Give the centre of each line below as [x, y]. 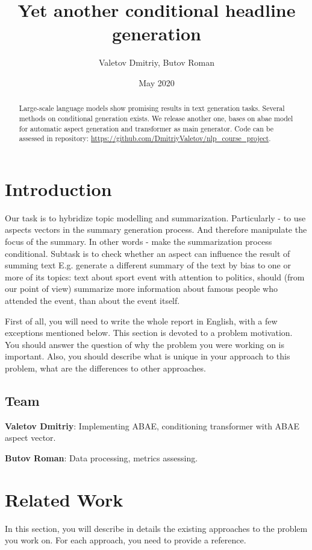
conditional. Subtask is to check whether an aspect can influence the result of [148, 253]
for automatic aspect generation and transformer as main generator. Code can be [146, 128]
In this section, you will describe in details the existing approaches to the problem [156, 528]
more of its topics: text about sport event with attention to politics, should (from [155, 277]
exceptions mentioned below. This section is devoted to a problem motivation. [149, 333]
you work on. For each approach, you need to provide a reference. [126, 540]
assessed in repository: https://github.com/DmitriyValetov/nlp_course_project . [145, 138]
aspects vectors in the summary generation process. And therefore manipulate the [156, 229]
